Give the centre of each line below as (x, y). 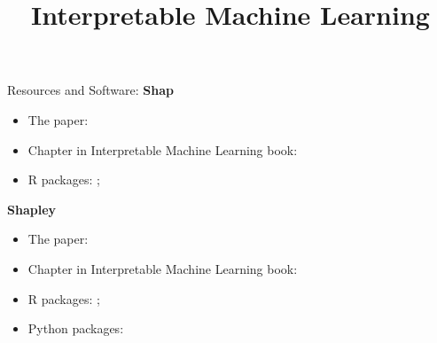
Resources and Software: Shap (90, 90)
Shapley (32, 209)
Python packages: (76, 328)
